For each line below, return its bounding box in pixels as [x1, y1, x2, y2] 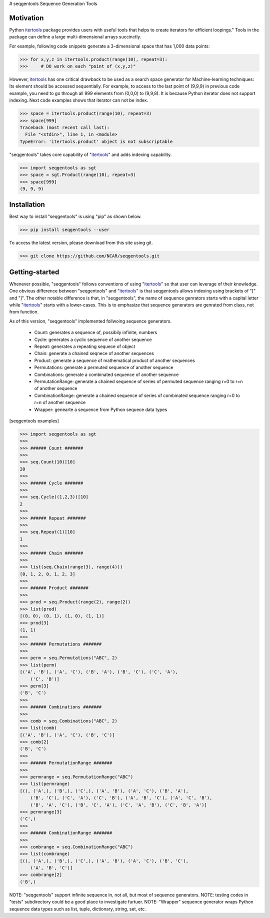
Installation [9, 200, 45, 209]
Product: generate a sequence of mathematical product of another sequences [34, 357, 195, 363]
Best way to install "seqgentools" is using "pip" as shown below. [9, 213, 142, 219]
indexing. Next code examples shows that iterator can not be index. [9, 97, 148, 103]
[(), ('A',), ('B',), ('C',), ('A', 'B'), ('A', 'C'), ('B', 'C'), [19, 858, 189, 863]
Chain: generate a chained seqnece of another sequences [34, 350, 154, 356]
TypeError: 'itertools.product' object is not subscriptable [19, 138, 173, 144]
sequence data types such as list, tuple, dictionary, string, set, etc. [9, 905, 146, 912]
